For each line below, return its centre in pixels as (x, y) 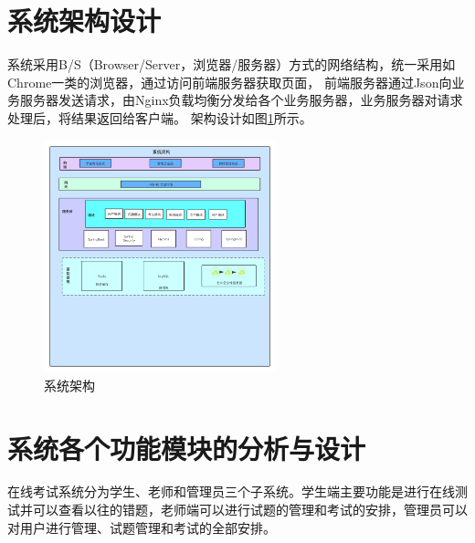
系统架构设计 (84, 21)
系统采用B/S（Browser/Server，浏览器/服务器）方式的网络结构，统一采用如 (232, 64)
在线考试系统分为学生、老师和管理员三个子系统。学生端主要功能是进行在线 (231, 491)
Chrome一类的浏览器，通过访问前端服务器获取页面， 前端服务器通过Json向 (230, 82)
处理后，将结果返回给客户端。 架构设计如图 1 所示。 (160, 117)
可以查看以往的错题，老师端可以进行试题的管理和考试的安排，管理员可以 (250, 510)
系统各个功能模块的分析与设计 (187, 448)
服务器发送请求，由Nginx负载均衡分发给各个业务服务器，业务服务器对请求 (241, 100)
